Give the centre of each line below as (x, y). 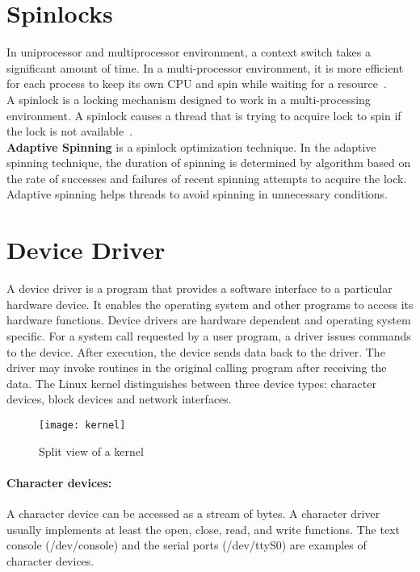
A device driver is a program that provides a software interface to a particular (199, 288)
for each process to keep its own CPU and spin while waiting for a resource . (197, 84)
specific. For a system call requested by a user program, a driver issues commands (209, 335)
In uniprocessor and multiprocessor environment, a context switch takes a (189, 52)
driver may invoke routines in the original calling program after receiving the (197, 367)
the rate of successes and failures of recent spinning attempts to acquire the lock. (207, 178)
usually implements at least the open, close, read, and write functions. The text (203, 529)
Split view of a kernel (91, 451)
